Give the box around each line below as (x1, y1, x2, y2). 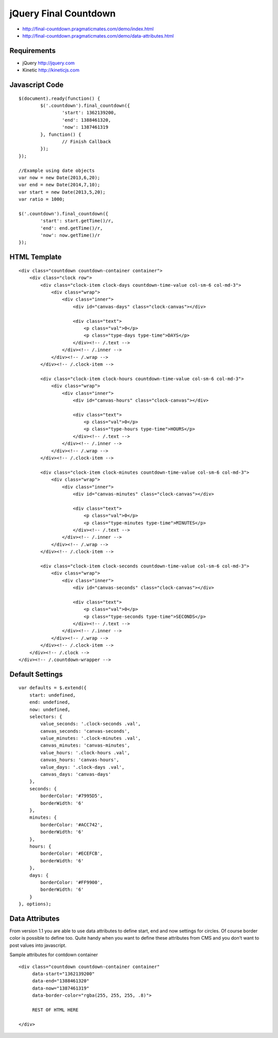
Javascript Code (9, 80, 64, 90)
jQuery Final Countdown (9, 8, 116, 19)
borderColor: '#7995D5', (40, 793, 103, 799)
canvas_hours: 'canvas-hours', (40, 757, 119, 763)
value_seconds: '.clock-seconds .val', (40, 721, 141, 727)
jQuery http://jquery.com (22, 60, 75, 66)
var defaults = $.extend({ (19, 685, 87, 691)
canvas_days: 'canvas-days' (40, 771, 111, 777)
